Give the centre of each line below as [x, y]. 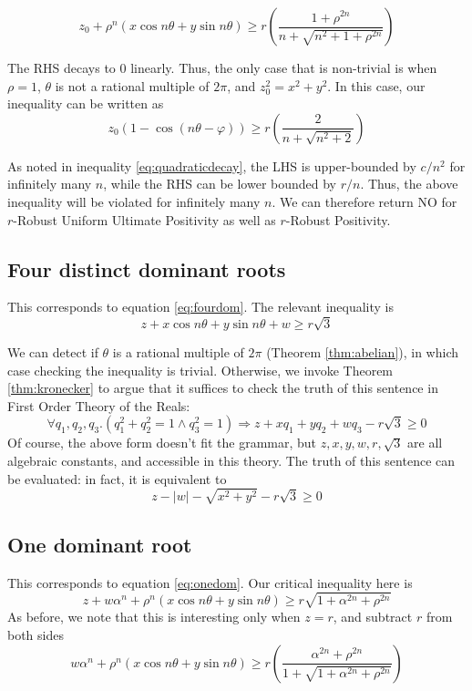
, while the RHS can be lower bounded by [220, 184]
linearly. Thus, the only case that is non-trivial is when [284, 67]
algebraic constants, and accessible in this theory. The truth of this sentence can [231, 461]
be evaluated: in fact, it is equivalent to [117, 478]
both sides [36, 635]
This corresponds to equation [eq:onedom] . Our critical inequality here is [210, 582]
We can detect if [53, 352]
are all [425, 443]
